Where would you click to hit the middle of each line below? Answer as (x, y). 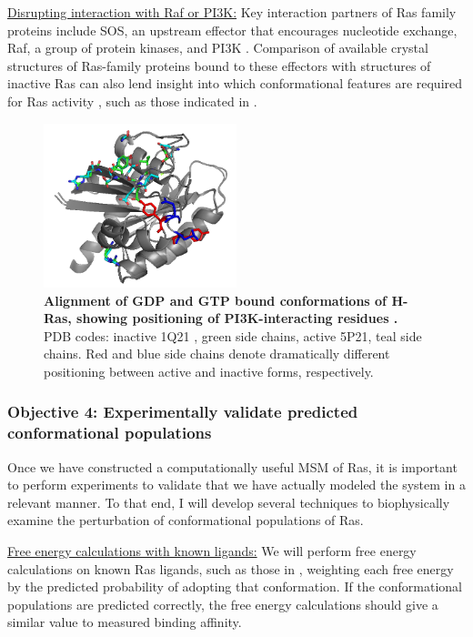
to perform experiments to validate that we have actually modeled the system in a (236, 485)
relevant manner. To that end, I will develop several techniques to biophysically (229, 502)
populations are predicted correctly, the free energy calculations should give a (223, 604)
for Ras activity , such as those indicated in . (132, 101)
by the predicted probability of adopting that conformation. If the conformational (235, 586)
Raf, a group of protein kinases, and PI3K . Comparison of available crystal (218, 48)
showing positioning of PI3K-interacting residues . (237, 318)
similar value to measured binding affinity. (125, 622)
